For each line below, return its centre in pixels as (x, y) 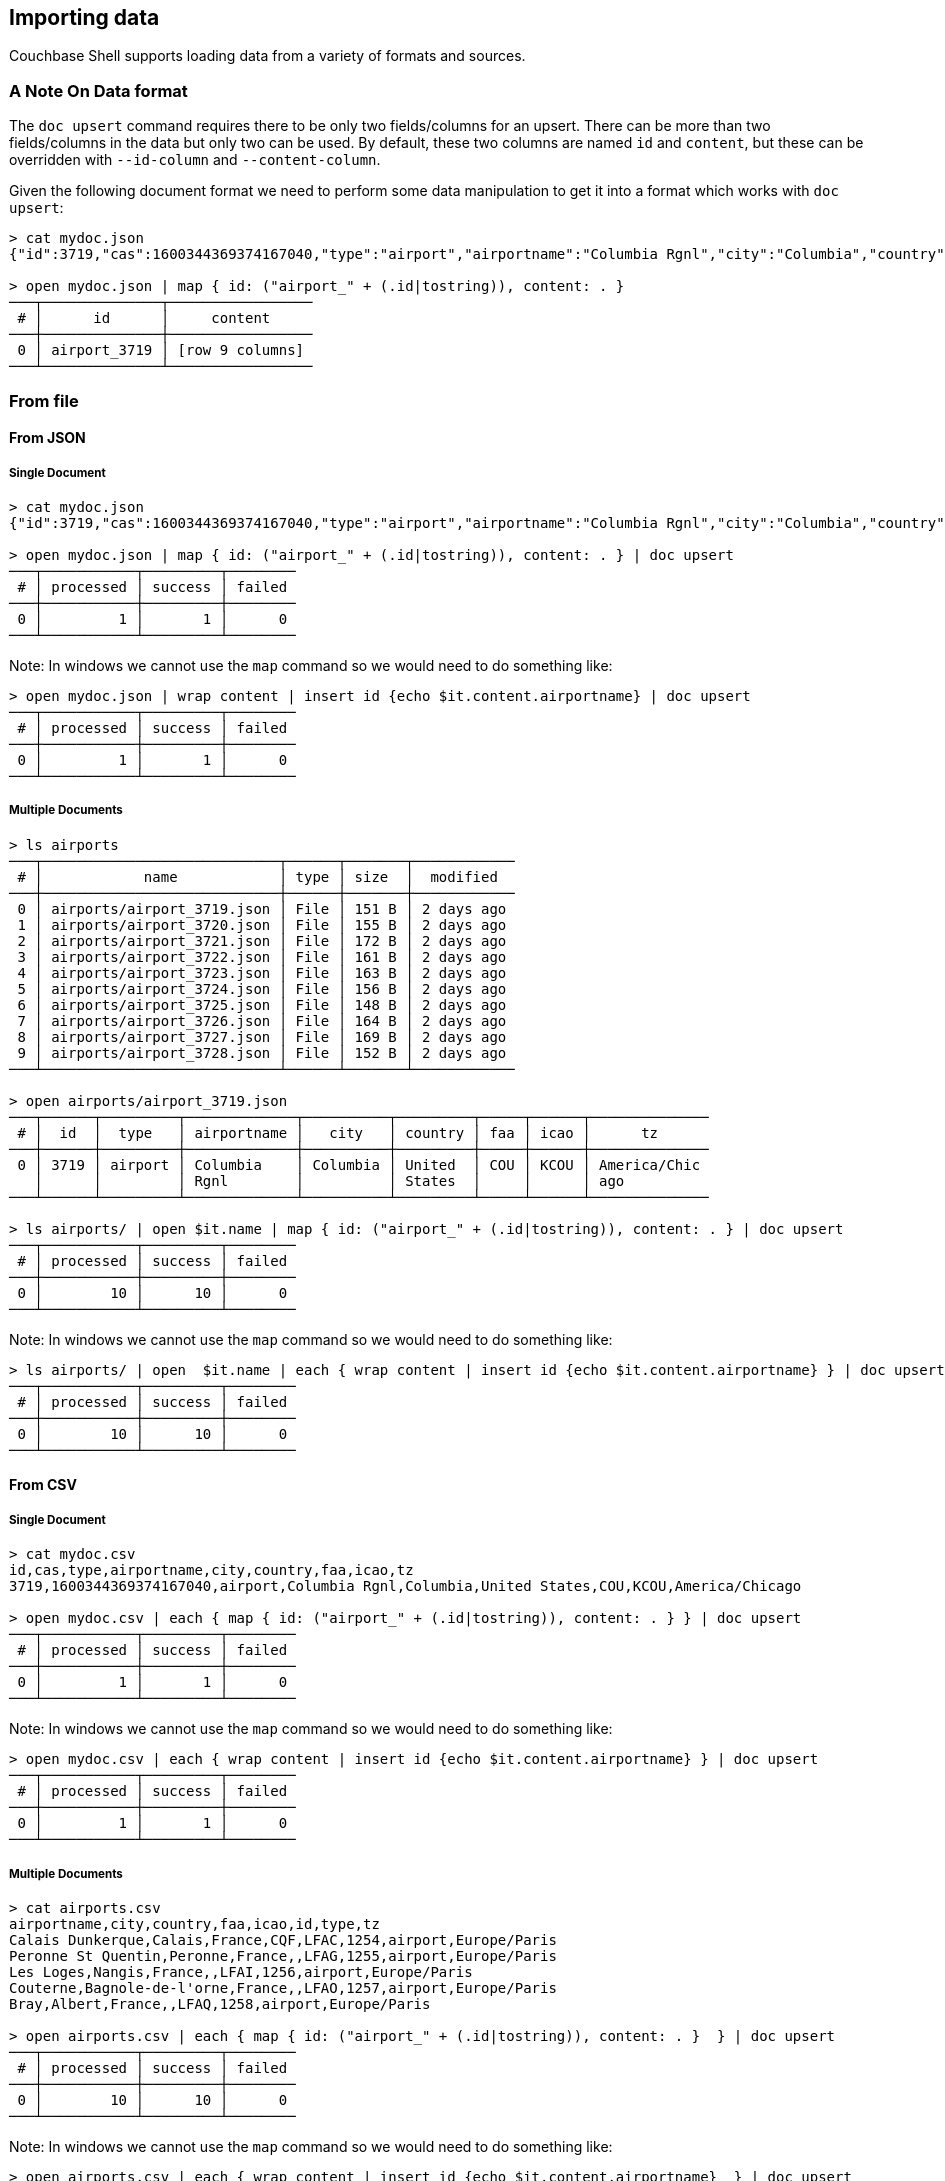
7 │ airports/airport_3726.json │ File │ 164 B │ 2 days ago (262, 1020)
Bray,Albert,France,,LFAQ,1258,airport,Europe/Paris (220, 2003)
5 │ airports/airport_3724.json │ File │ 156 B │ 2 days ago (262, 988)
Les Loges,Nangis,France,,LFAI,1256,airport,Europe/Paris (241, 1971)
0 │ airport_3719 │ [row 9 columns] (161, 350)
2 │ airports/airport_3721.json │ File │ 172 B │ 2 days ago (262, 940)
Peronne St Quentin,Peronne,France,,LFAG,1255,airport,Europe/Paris (283, 1955)
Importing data (84, 17)
